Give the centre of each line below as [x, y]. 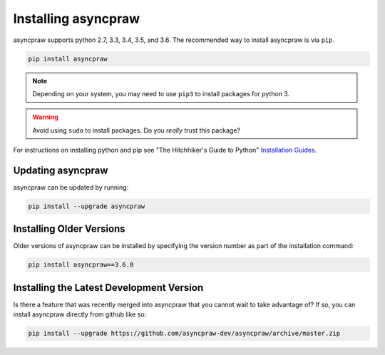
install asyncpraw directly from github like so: [80, 314]
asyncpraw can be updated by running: [71, 187]
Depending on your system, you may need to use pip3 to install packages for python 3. [161, 93]
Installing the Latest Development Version [108, 288]
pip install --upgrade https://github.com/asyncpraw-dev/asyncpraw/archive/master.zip [184, 334]
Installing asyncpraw [77, 19]
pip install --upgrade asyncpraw [87, 206]
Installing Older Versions [69, 229]
